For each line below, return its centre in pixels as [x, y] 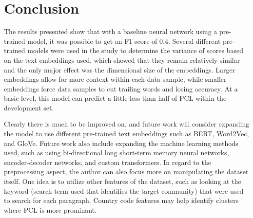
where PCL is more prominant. [50, 209]
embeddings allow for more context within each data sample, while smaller [115, 79]
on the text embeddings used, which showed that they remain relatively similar [122, 60]
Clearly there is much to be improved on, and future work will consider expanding [127, 124]
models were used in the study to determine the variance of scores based [135, 50]
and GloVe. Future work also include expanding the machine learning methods [121, 143]
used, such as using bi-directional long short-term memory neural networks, [117, 153]
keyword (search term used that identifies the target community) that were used [124, 191]
